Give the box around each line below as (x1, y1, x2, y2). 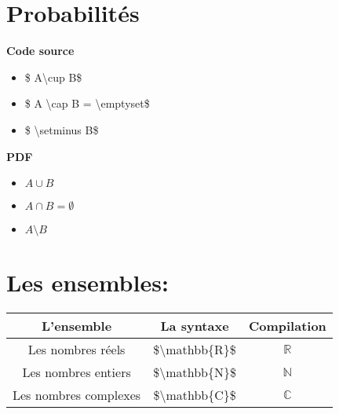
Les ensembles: (6, 266, 169, 299)
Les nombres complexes (13, 386, 141, 405)
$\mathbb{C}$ (153, 386, 236, 405)
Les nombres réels (27, 340, 126, 359)
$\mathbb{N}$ (153, 363, 236, 382)
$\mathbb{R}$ (153, 340, 236, 359)
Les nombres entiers (22, 363, 131, 382)
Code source (6, 42, 75, 59)
